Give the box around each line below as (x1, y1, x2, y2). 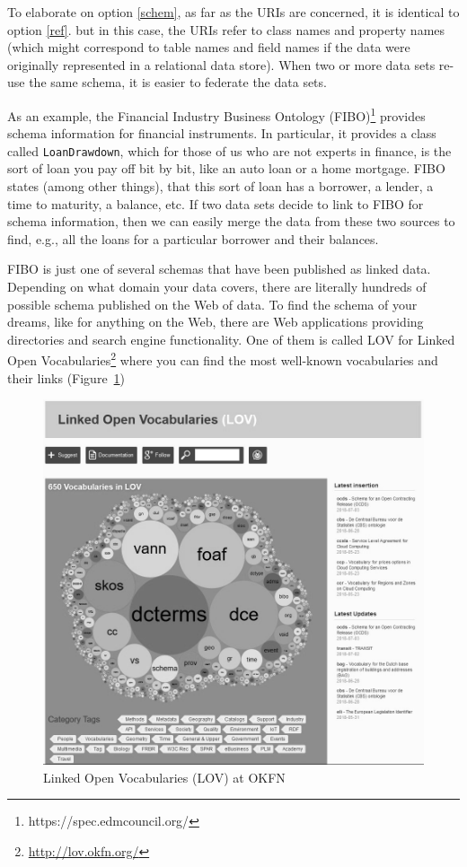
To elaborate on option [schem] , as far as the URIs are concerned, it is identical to (7, 3, 460, 21)
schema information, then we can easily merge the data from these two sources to (7, 212, 455, 231)
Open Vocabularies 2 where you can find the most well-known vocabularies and (7, 348, 438, 370)
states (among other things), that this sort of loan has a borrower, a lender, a (7, 177, 434, 196)
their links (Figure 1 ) (7, 368, 126, 387)
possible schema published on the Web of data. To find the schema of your (7, 294, 418, 313)
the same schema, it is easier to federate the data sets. (29, 73, 327, 92)
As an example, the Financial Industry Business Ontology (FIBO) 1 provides (7, 103, 426, 125)
